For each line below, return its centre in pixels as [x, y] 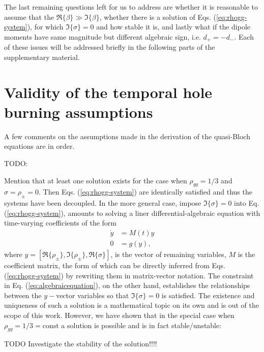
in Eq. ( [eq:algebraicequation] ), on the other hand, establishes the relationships [127, 285]
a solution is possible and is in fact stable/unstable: [141, 325]
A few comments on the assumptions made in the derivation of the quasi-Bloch [127, 136]
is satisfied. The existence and [208, 295]
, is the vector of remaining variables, [168, 254]
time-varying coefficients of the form [61, 223]
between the [23, 295]
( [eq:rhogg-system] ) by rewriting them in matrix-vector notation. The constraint [129, 275]
